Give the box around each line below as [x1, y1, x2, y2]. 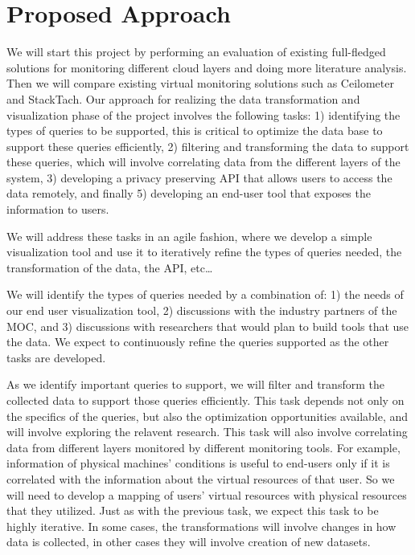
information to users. [6, 201, 109, 218]
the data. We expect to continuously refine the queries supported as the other [6, 333, 389, 350]
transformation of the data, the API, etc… [6, 259, 213, 275]
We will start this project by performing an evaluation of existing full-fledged [6, 43, 386, 60]
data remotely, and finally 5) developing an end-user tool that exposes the [6, 185, 371, 202]
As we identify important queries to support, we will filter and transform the [6, 376, 384, 393]
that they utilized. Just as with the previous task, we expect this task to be [6, 502, 379, 519]
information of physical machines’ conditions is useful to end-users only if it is [6, 455, 390, 471]
